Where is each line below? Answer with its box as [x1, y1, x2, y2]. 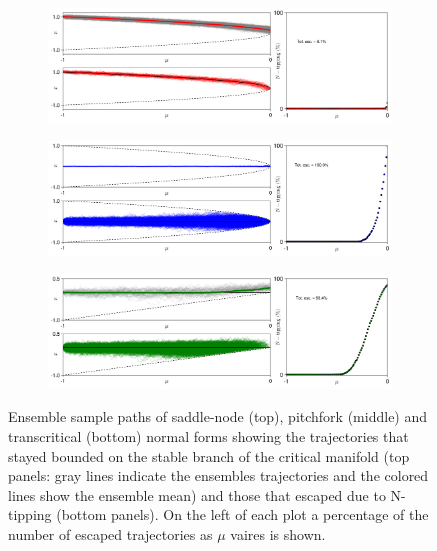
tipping [8, 504, 52, 525]
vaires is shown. [230, 523, 326, 544]
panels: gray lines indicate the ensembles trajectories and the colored [8, 465, 429, 486]
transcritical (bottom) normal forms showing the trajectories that [8, 426, 409, 447]
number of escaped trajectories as [8, 523, 213, 544]
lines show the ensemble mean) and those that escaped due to [8, 484, 386, 505]
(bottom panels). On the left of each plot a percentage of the [56, 504, 429, 525]
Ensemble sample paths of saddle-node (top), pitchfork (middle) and [8, 406, 428, 427]
